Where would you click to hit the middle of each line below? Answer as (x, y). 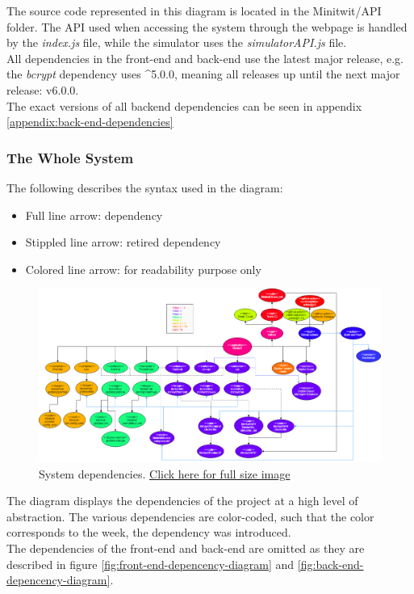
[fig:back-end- (330, 564)
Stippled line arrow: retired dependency (123, 242)
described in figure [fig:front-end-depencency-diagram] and (151, 564)
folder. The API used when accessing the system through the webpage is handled (207, 26)
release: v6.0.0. (43, 89)
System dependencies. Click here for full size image (165, 473)
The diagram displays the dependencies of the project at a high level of (182, 501)
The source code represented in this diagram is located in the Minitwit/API (194, 11)
